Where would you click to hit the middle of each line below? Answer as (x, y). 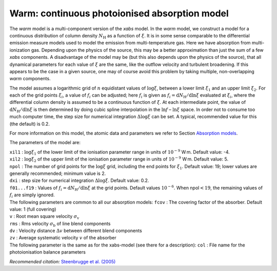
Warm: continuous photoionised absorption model (119, 13)
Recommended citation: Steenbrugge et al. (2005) (63, 261)
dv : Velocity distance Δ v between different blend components (76, 231)
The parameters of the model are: (45, 143)
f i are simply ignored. (32, 195)
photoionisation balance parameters (47, 252)
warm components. (30, 79)
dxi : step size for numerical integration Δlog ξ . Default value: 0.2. (79, 180)
